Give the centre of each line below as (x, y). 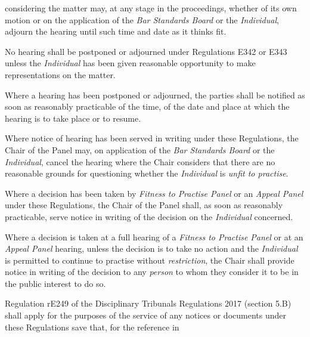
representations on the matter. (60, 74)
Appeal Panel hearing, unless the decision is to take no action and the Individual (151, 248)
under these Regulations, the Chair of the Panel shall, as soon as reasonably (144, 205)
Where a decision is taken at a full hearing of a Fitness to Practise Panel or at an (154, 236)
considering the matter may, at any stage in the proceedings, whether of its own (151, 8)
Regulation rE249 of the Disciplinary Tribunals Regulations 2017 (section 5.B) (148, 303)
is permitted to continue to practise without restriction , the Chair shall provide (150, 260)
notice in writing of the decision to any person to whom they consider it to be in (152, 272)
